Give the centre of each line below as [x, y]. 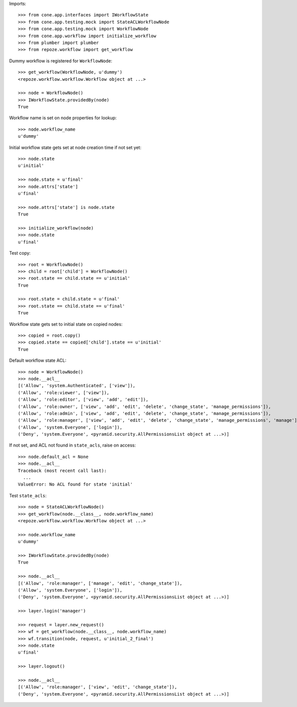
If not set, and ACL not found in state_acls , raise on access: [73, 445]
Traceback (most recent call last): [62, 471]
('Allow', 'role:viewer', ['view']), [64, 393]
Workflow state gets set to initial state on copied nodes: [66, 324]
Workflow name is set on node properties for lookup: [63, 118]
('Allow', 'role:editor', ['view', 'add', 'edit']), [83, 400]
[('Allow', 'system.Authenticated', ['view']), [77, 386]
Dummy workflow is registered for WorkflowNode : [61, 61]
